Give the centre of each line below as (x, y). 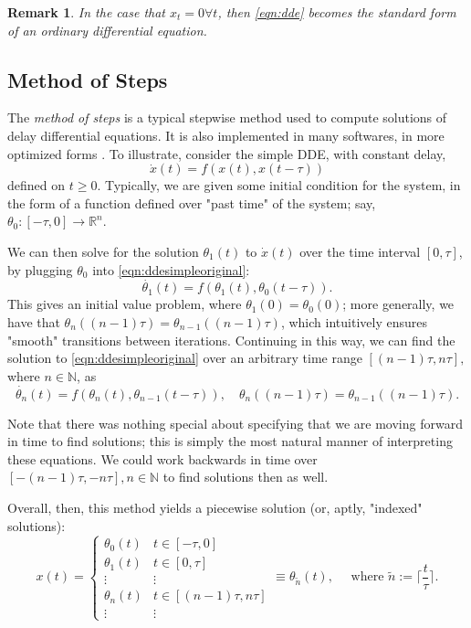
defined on (37, 185)
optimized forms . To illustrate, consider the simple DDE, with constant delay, (227, 153)
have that (34, 321)
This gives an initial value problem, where (125, 304)
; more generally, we (398, 304)
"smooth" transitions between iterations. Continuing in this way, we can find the (231, 340)
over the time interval (360, 251)
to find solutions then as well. (246, 477)
